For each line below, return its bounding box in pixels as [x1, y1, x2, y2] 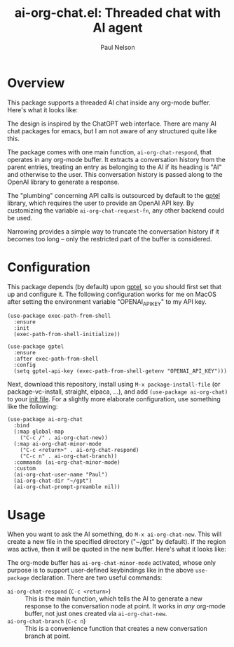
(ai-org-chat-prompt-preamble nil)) [13, 483, 121, 491]
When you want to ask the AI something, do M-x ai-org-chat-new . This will [7, 530, 222, 538]
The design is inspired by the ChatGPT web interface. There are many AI [7, 119, 217, 128]
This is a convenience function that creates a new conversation [25, 625, 208, 633]
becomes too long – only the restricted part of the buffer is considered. [7, 234, 212, 243]
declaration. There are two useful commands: [31, 573, 163, 582]
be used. [7, 213, 33, 222]
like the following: [7, 402, 58, 411]
